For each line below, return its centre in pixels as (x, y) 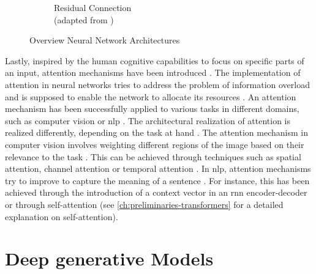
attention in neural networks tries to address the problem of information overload (157, 84)
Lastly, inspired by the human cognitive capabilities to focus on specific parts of (155, 60)
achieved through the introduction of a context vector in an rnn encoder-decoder (156, 192)
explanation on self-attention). (62, 216)
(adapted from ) (84, 19)
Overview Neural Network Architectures (105, 40)
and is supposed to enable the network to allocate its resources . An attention (151, 96)
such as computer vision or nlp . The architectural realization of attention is (148, 120)
